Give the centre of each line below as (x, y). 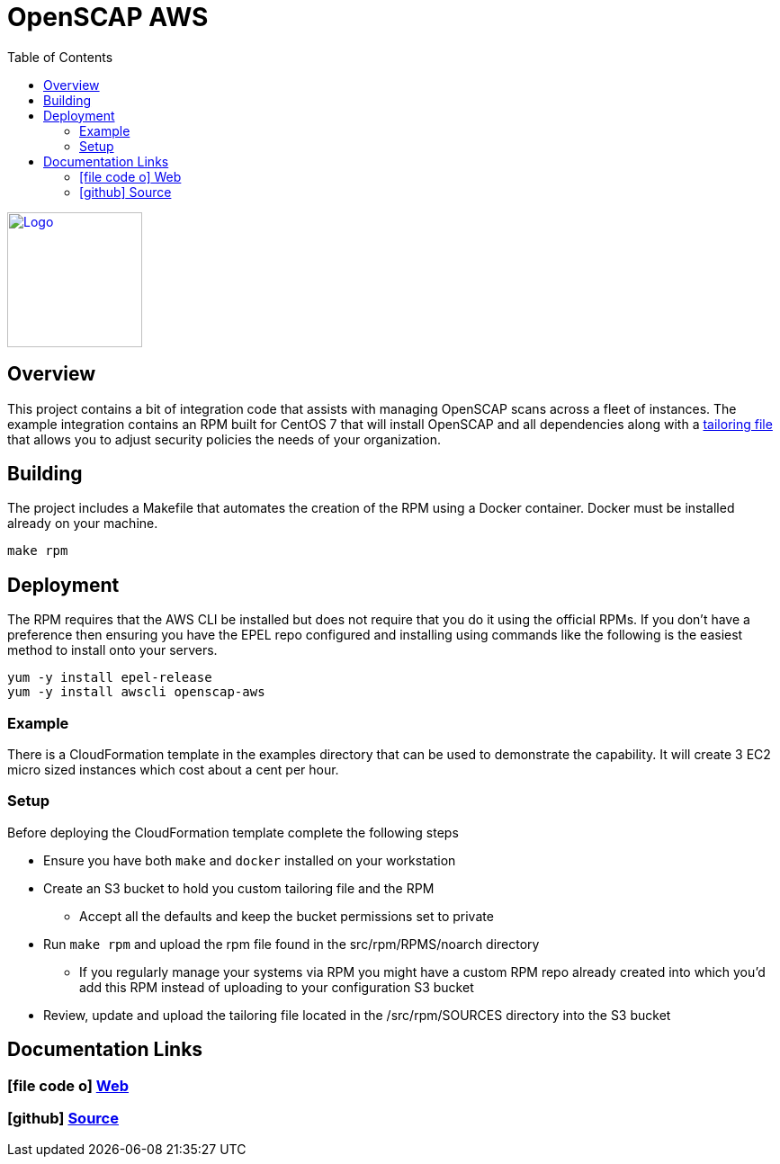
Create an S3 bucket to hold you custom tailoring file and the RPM (239, 888)
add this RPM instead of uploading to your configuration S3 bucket (277, 987)
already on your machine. (83, 524)
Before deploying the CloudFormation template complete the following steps (233, 832)
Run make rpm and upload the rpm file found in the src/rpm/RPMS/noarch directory (291, 944)
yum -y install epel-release (110, 678)
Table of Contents (60, 57)
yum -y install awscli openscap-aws (136, 692)
